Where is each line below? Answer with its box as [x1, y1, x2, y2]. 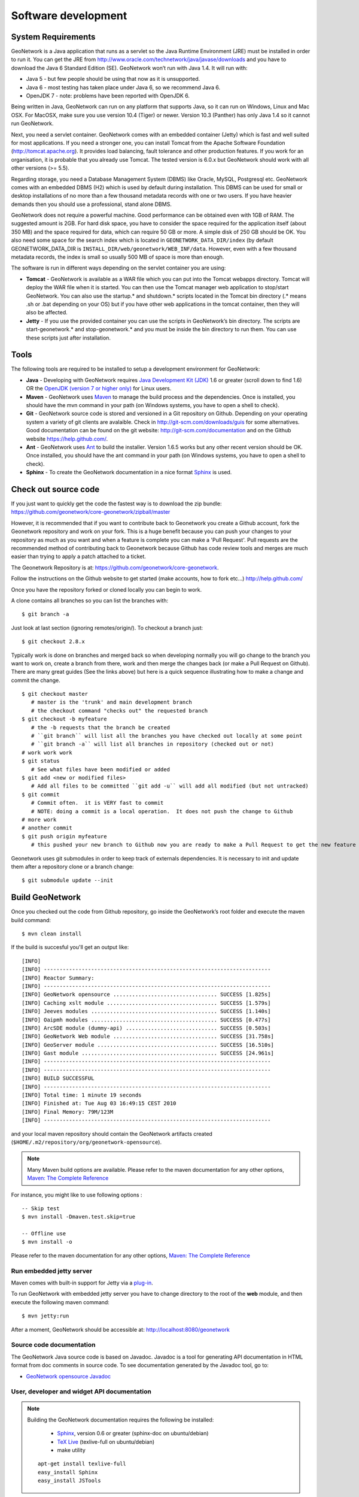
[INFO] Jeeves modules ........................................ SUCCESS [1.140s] [22, 1008, 271, 1015]
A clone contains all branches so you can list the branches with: [11, 596, 169, 604]
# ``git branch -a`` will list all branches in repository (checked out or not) [31, 741, 275, 748]
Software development [11, 9, 127, 22]
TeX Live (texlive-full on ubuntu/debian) [57, 1438, 155, 1446]
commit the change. [11, 677, 60, 684]
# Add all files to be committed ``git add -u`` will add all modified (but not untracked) [31, 783, 309, 790]
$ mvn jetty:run [22, 1313, 69, 1320]
